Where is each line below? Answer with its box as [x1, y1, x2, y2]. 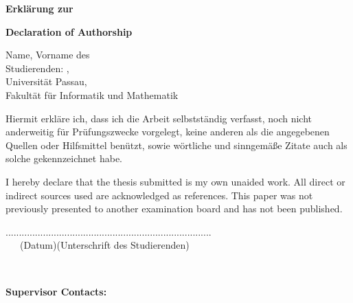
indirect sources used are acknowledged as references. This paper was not [5, 188, 313, 202]
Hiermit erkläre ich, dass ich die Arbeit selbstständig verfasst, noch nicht [5, 111, 312, 125]
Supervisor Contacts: [5, 284, 107, 298]
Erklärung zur [5, 1, 73, 15]
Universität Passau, [5, 74, 87, 89]
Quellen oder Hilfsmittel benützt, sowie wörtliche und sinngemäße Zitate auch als [5, 137, 348, 152]
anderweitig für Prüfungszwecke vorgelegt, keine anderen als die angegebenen [5, 124, 330, 139]
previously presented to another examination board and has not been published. [5, 201, 343, 216]
